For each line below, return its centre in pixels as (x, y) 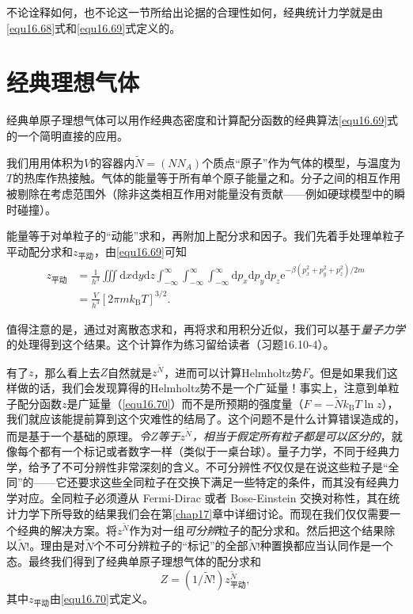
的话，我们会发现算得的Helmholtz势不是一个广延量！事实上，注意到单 (208, 388)
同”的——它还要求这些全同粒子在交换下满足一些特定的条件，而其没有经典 (197, 482)
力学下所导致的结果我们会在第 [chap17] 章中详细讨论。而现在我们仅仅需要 (203, 513)
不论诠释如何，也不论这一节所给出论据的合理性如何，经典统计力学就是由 (195, 12)
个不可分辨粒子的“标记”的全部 (171, 545)
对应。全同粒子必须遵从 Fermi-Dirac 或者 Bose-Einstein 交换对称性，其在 (203, 498)
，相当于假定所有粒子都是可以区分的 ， (292, 435)
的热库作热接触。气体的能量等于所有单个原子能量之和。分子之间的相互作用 (207, 178)
